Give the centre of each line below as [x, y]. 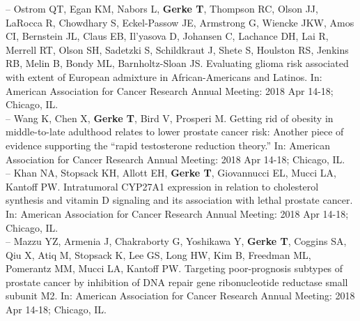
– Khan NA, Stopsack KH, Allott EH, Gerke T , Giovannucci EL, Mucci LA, [171, 173]
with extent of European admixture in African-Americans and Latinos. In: [164, 76]
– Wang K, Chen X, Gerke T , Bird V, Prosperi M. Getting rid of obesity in [170, 118]
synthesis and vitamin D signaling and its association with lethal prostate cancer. [179, 200]
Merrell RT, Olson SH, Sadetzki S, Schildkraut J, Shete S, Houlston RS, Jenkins [177, 49]
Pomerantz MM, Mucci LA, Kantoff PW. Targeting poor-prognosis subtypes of [174, 268]
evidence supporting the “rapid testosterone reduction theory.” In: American [168, 145]
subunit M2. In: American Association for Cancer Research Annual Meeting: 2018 [180, 296]
